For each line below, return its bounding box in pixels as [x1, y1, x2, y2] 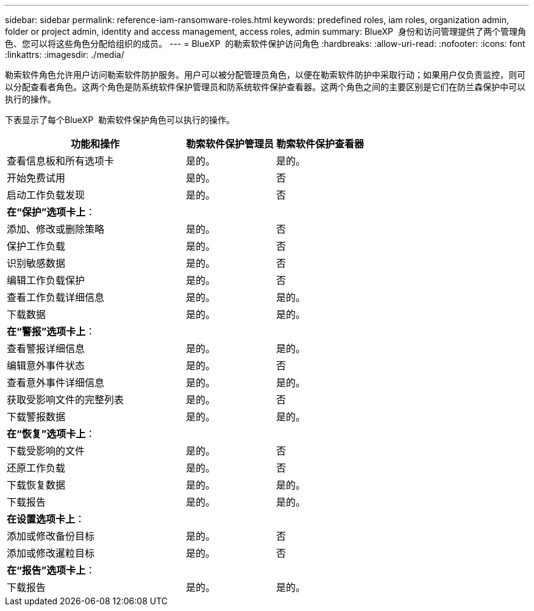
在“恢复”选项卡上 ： [7, 428, 96, 440]
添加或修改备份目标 [7, 530, 95, 542]
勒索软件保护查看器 [276, 138, 365, 150]
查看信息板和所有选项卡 [7, 155, 115, 167]
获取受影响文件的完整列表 [7, 394, 124, 406]
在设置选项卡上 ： [7, 513, 85, 525]
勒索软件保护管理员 [186, 138, 274, 150]
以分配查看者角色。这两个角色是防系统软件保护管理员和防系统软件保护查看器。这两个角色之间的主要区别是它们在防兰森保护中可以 [5, 82, 525, 92]
